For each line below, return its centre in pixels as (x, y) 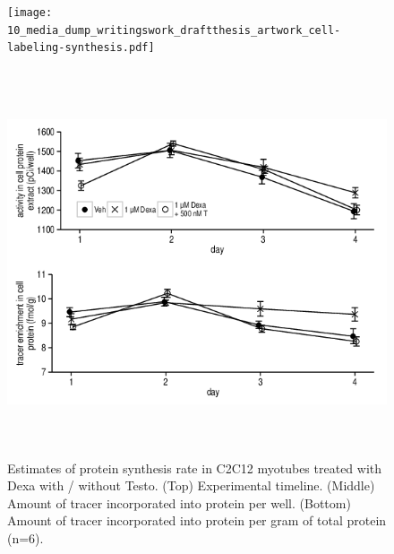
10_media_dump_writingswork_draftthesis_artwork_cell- (174, 30)
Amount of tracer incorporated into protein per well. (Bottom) (179, 502)
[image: (30, 13)
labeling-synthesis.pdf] (81, 48)
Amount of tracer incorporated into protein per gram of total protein (197, 520)
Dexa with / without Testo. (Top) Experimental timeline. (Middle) (191, 485)
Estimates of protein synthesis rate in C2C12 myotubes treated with (195, 467)
